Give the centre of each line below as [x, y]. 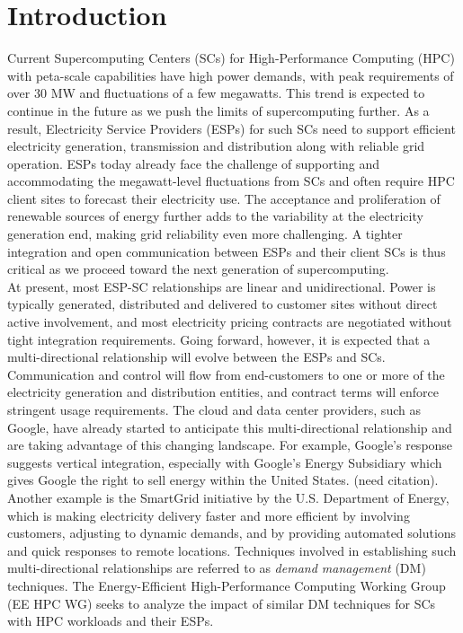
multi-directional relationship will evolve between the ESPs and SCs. [196, 357]
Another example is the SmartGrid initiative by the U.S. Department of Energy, [228, 497]
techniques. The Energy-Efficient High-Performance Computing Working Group [227, 585]
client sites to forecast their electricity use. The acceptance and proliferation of [224, 198]
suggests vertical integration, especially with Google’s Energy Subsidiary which [225, 462]
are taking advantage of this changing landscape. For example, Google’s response [230, 445]
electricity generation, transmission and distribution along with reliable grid [216, 146]
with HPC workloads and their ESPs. [111, 621]
